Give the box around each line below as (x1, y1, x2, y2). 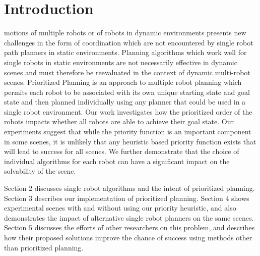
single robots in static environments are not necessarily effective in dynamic (4, 57, 237, 67)
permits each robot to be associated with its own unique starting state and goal (4, 86, 250, 97)
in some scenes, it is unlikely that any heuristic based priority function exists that (4, 136, 256, 146)
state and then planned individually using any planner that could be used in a (4, 96, 246, 107)
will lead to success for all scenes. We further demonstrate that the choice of (4, 146, 239, 157)
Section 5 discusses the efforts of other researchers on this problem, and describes (4, 222, 255, 233)
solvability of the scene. (4, 166, 76, 176)
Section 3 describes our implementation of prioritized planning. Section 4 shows (4, 192, 249, 203)
